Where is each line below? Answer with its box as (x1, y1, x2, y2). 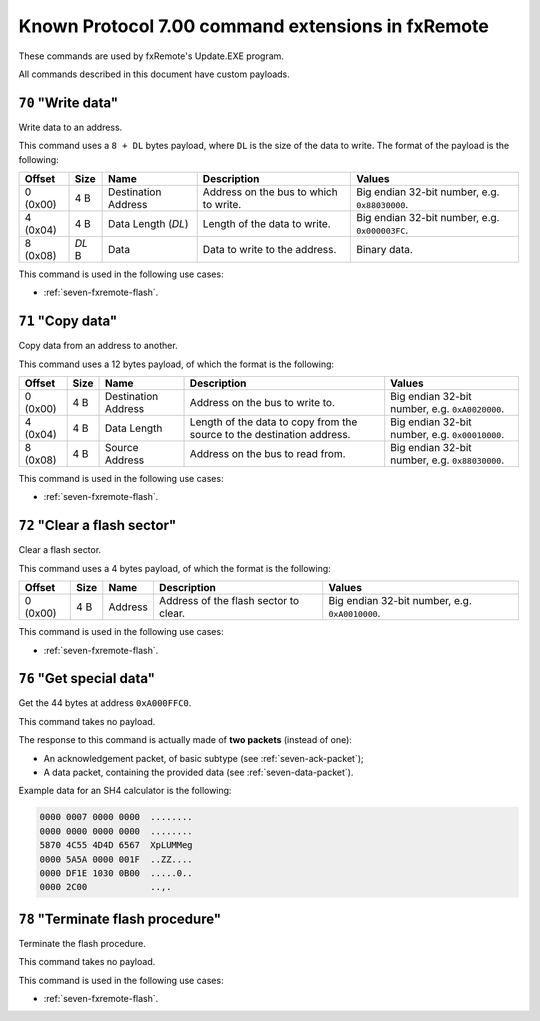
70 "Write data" (18, 94, 119, 111)
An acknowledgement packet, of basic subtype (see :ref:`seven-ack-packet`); (43, 752, 364, 764)
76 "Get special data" (18, 670, 155, 687)
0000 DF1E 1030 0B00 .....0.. (39, 867, 194, 879)
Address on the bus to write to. (189, 396, 335, 410)
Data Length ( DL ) (108, 217, 189, 231)
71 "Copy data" (18, 313, 118, 330)
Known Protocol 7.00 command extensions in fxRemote (18, 15, 489, 37)
